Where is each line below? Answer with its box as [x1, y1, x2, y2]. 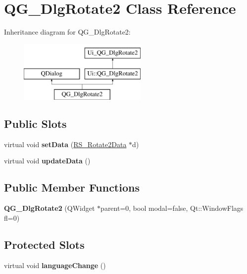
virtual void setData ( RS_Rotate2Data [4, 139, 127, 149]
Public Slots [4, 116, 67, 131]
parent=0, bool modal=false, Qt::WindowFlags [100, 203, 244, 213]
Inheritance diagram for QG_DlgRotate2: [4, 27, 131, 37]
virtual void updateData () [4, 156, 91, 166]
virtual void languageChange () [4, 260, 106, 270]
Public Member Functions [4, 180, 140, 195]
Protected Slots [4, 236, 85, 252]
